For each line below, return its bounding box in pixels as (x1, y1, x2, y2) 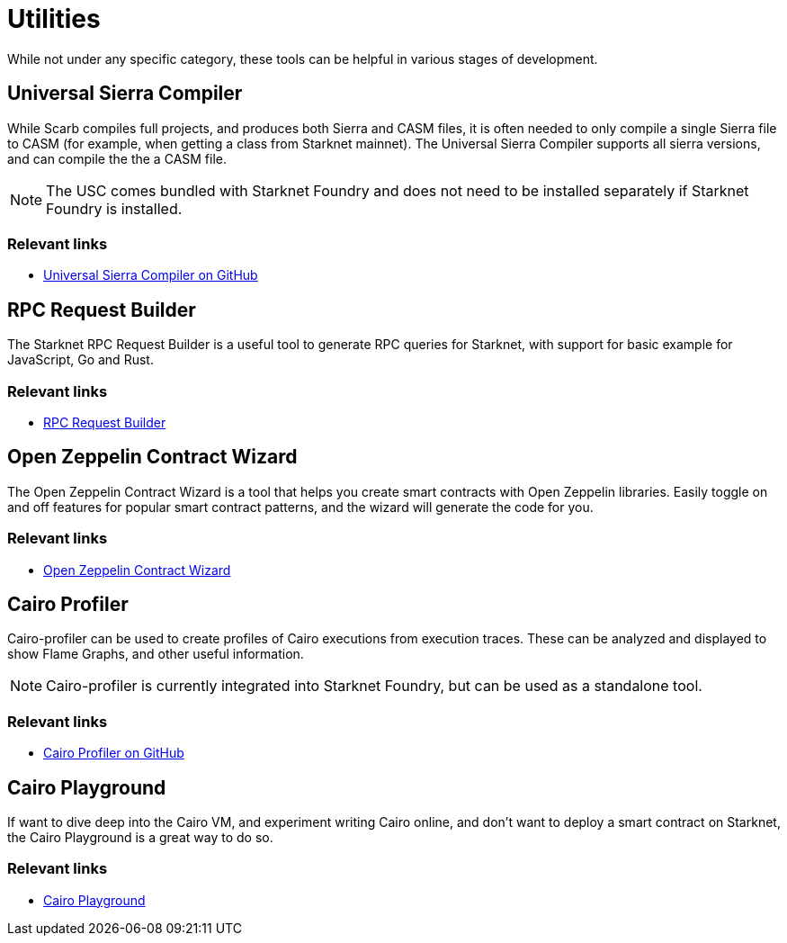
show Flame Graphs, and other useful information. (7, 646, 304, 662)
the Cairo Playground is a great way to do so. (7, 829, 273, 845)
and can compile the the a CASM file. (7, 150, 228, 166)
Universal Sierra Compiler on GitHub (43, 267, 258, 283)
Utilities (7, 4, 101, 34)
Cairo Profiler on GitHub (43, 745, 184, 761)
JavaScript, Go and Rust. (7, 352, 154, 368)
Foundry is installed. (46, 199, 183, 218)
